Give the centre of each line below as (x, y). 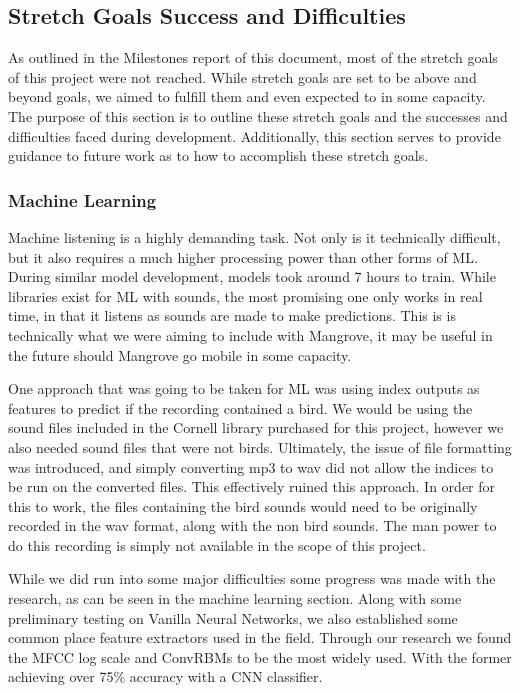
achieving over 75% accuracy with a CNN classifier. (165, 676)
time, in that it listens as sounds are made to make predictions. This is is (232, 315)
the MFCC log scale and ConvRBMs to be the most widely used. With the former (260, 656)
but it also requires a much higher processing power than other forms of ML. (243, 256)
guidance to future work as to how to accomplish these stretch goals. (218, 155)
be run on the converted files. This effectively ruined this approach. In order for (252, 486)
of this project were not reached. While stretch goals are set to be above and (242, 76)
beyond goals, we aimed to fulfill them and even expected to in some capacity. (247, 96)
